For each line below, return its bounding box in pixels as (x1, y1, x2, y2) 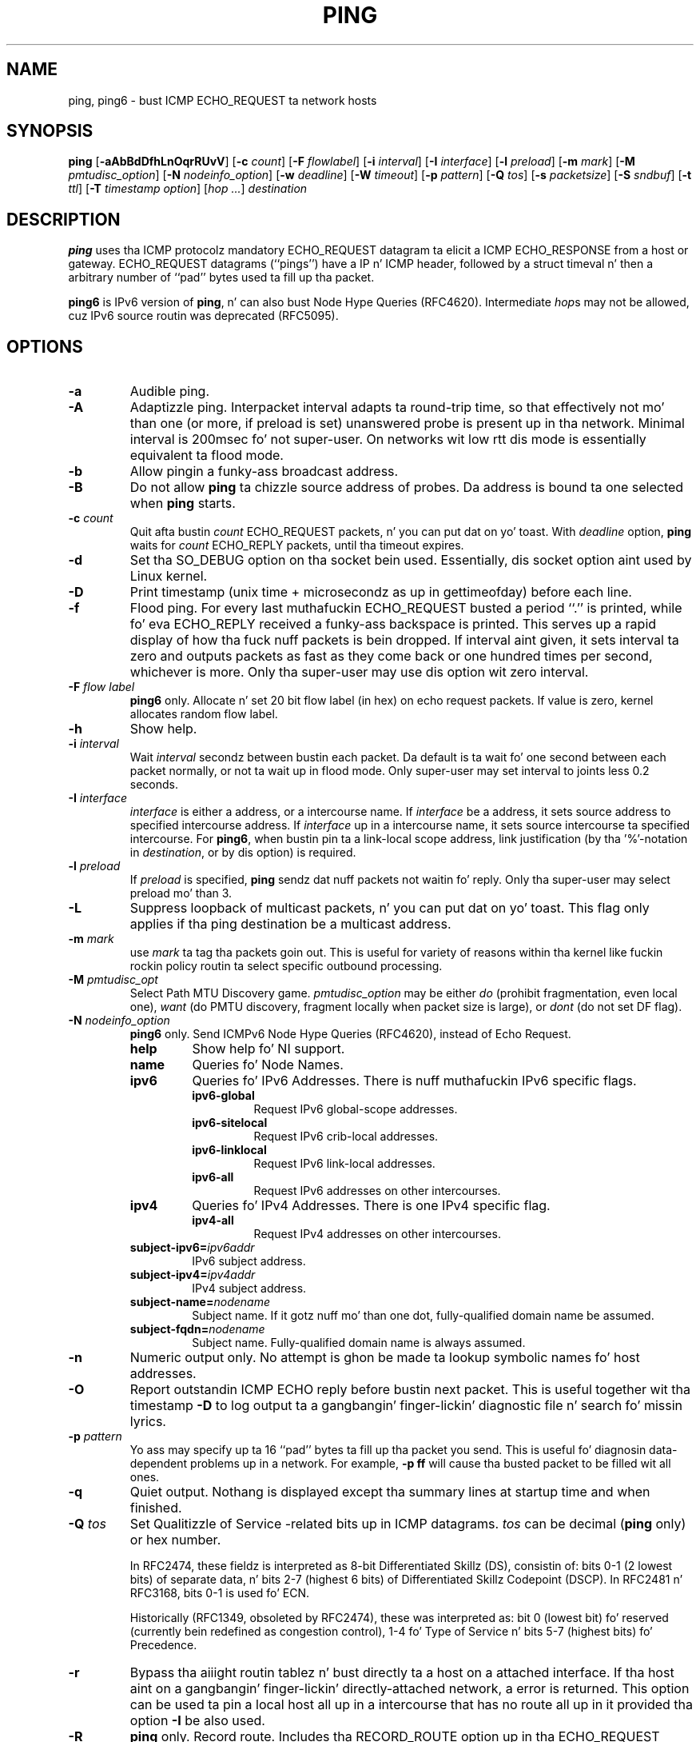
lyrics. (129, 1413, 166, 1430)
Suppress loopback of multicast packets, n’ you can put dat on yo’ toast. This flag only (129, 900, 650, 917)
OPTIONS (6, 336, 83, 357)
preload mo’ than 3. (129, 886, 233, 901)
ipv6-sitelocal (192, 1116, 268, 1130)
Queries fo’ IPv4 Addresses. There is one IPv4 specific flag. (192, 1197, 551, 1214)
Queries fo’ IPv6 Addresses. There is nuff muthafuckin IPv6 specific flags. (192, 1073, 637, 1089)
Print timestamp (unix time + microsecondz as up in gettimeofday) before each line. (129, 584, 632, 601)
